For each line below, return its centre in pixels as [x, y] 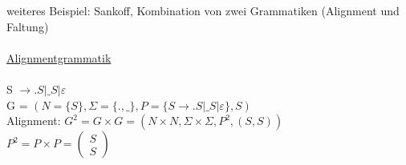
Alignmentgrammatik [59, 57]
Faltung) [28, 26]
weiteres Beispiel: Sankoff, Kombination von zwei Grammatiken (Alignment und [203, 10]
